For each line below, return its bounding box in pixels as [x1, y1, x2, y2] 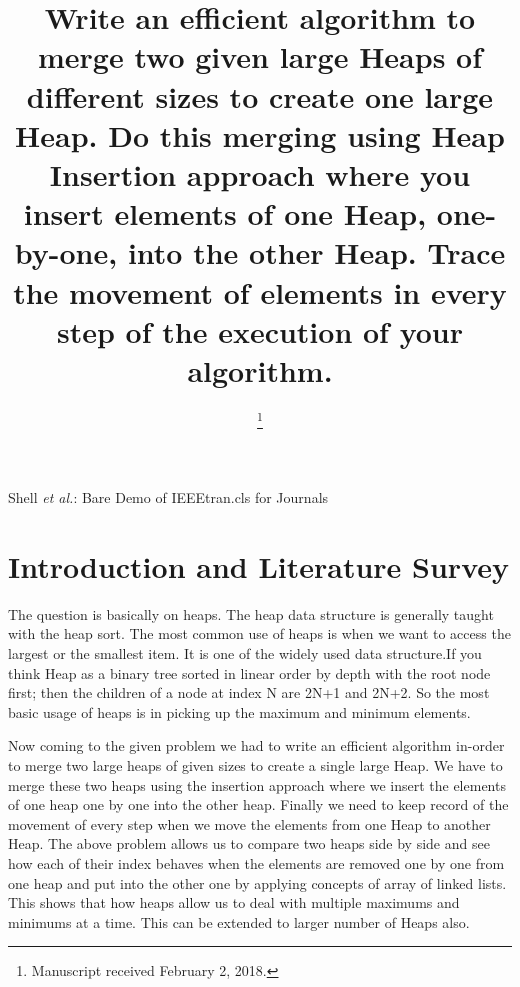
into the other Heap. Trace [127, 232, 506, 273]
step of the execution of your [56, 310, 464, 351]
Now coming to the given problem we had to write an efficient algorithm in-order [8, 735, 505, 756]
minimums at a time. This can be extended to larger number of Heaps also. [8, 911, 470, 932]
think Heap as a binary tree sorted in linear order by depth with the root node [8, 662, 491, 683]
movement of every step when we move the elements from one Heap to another [8, 813, 491, 834]
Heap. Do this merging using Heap [15, 114, 505, 155]
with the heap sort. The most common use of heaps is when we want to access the [8, 623, 511, 644]
